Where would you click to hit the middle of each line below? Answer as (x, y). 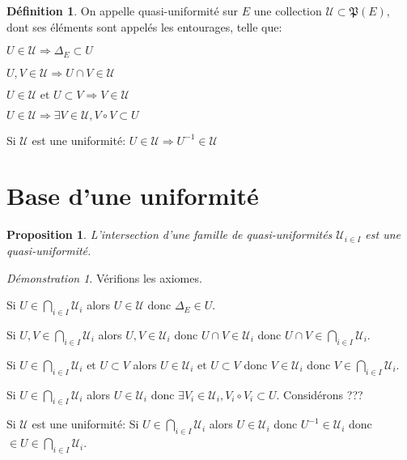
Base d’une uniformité (133, 196)
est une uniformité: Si (85, 424)
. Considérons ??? (320, 394)
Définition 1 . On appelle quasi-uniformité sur (123, 11)
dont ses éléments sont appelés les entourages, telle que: (144, 26)
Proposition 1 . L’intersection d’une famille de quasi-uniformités (170, 234)
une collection (288, 11)
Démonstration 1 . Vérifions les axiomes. (104, 277)
